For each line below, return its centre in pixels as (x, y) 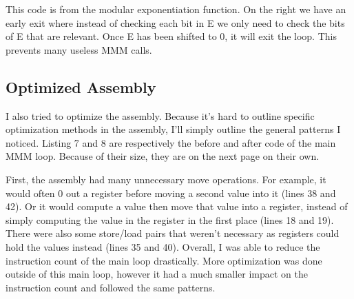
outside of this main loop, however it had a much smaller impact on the (157, 274)
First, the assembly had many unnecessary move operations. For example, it (166, 179)
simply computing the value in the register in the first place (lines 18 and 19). (170, 219)
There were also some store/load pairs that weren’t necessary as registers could (173, 233)
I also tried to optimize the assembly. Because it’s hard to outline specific (160, 115)
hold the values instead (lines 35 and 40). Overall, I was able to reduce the (163, 246)
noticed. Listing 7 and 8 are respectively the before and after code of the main (171, 142)
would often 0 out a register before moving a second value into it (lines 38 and (171, 193)
